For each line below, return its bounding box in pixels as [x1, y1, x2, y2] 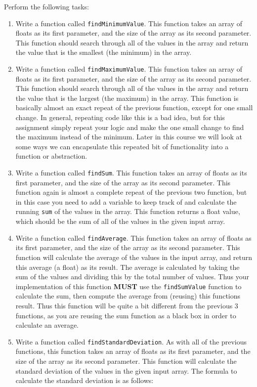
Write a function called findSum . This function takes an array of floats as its [15, 168, 247, 178]
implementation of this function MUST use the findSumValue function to [15, 281, 242, 291]
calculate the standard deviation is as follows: [15, 375, 154, 386]
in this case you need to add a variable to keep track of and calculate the [15, 196, 237, 207]
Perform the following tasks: [4, 1, 89, 11]
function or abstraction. [15, 151, 87, 161]
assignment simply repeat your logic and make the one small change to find [15, 122, 244, 132]
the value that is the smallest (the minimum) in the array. [15, 47, 192, 57]
